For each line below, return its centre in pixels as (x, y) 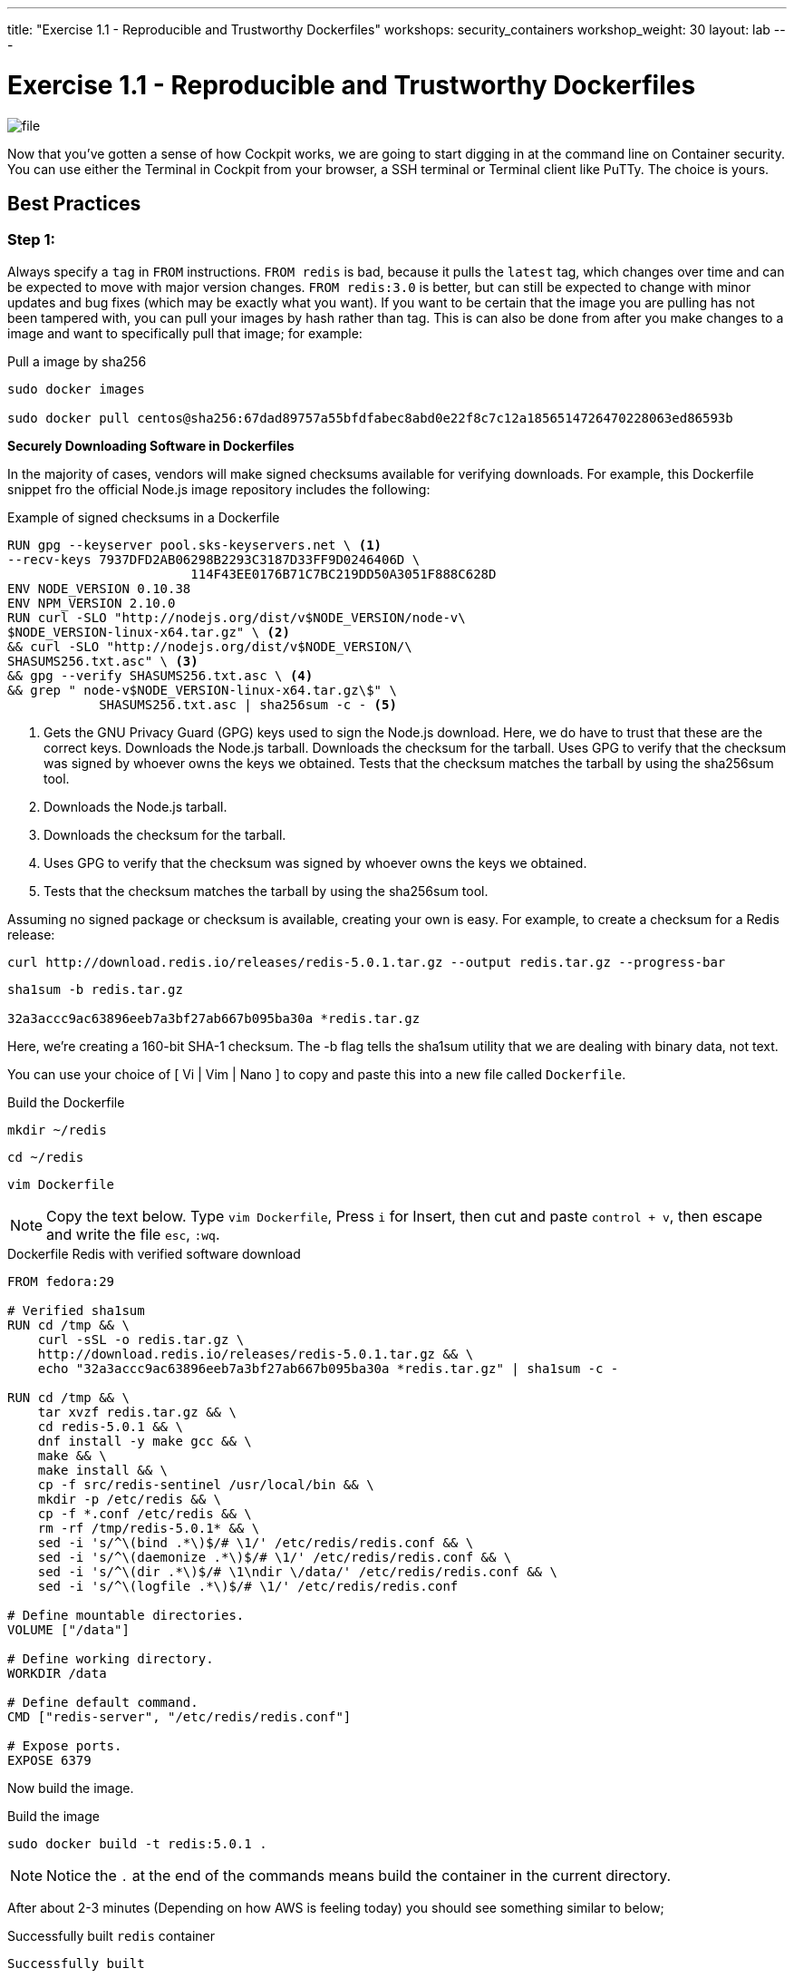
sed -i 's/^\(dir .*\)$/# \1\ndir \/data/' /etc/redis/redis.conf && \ (297, 1571)
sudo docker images (76, 389)
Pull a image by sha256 (77, 361)
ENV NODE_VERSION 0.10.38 (99, 588)
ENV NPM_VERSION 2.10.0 (92, 603)
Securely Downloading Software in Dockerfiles (151, 445)
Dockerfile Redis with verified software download (154, 1253)
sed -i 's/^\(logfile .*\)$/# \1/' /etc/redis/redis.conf (248, 1586)
